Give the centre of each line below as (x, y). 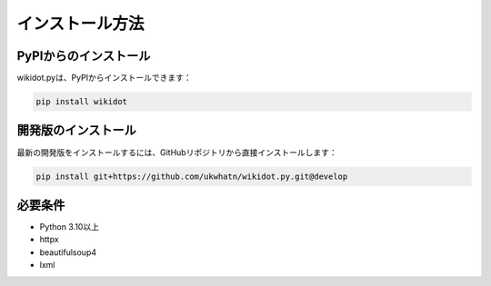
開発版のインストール (76, 130)
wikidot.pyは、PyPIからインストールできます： (104, 78)
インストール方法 (80, 24)
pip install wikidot (81, 102)
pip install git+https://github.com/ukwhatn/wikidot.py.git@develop (192, 176)
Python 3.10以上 (70, 227)
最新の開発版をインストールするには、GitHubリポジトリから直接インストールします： (177, 152)
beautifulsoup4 (68, 252)
